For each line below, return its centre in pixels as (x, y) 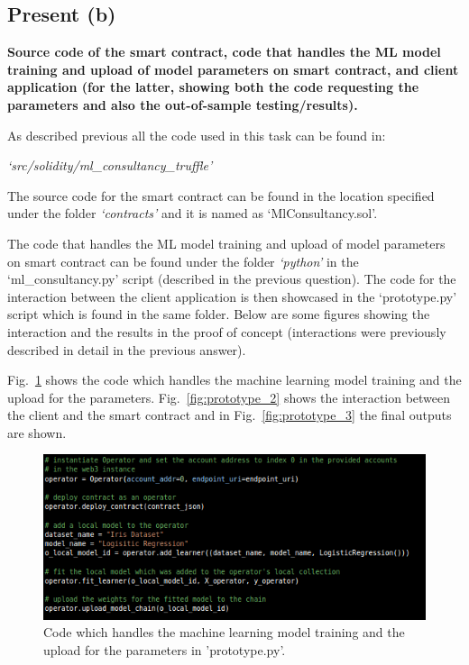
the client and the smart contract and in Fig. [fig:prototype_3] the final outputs (230, 415)
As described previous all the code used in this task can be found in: (197, 135)
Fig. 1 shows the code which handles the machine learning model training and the (234, 380)
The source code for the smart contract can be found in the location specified (221, 195)
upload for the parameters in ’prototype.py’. (165, 649)
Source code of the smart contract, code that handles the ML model (224, 52)
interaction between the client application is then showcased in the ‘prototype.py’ (232, 296)
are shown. (37, 432)
